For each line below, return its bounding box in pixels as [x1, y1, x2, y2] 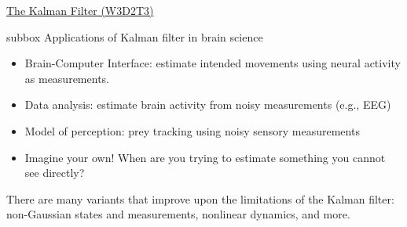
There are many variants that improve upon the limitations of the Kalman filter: [6, 190, 394, 207]
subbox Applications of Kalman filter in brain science [6, 28, 263, 45]
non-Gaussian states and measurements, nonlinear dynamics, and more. [6, 206, 350, 222]
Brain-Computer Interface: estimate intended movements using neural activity [24, 55, 401, 71]
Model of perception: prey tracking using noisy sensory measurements [24, 122, 360, 139]
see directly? [24, 164, 85, 181]
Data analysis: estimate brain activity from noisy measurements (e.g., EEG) [24, 96, 391, 113]
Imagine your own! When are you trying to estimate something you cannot [24, 149, 386, 165]
